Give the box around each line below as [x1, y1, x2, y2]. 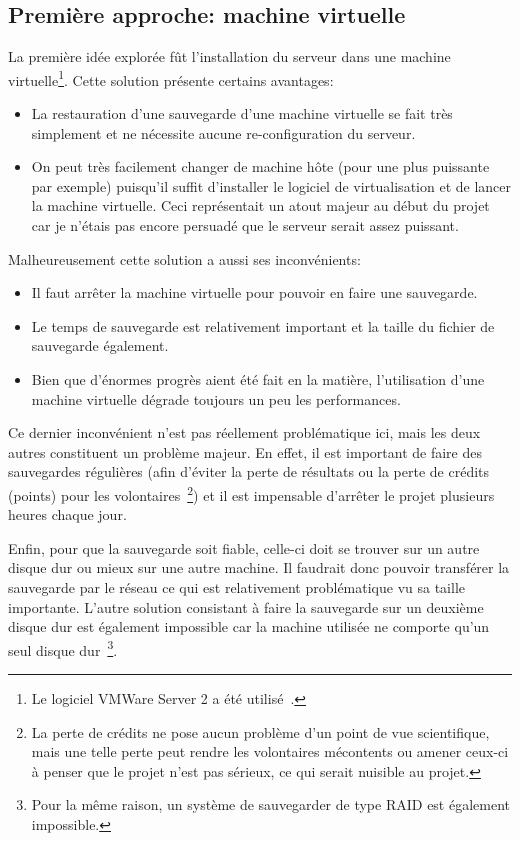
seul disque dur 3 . [8, 636, 118, 660]
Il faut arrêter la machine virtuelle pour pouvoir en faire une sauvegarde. [31, 282, 478, 303]
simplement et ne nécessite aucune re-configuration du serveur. [31, 122, 416, 143]
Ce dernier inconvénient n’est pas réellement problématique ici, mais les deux [8, 422, 481, 443]
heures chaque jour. [8, 504, 127, 525]
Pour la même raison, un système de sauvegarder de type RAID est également [31, 794, 511, 815]
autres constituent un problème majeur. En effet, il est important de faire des [8, 441, 482, 462]
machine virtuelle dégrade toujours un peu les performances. [31, 388, 401, 409]
